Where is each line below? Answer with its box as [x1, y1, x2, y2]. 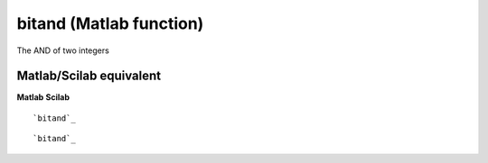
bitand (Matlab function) [16, 14, 204, 33]
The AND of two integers [16, 45, 110, 56]
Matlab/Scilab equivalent [16, 68, 162, 84]
